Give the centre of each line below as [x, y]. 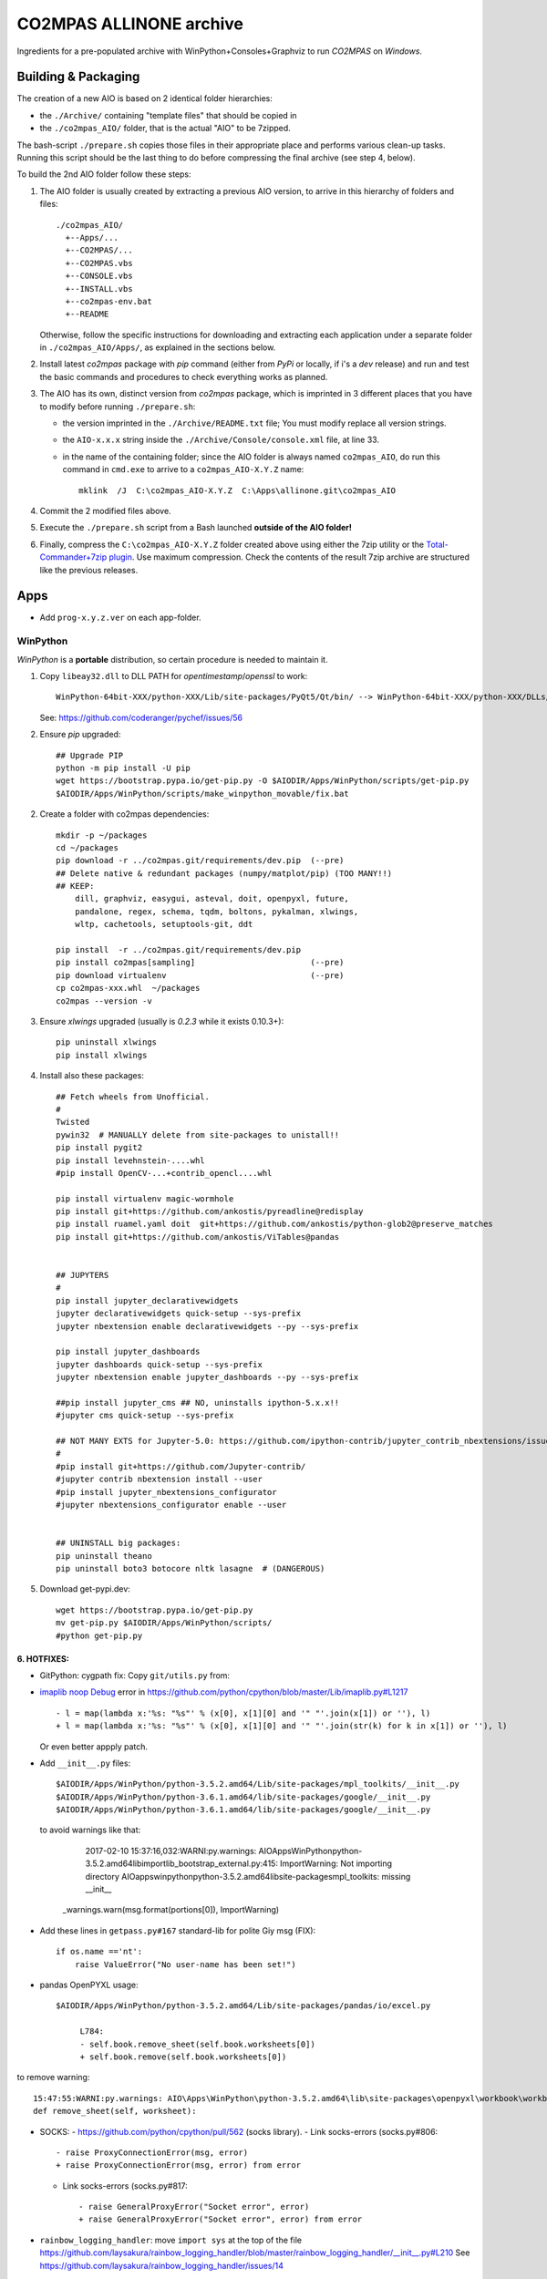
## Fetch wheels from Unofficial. [133, 1097]
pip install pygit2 [99, 1148]
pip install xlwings [102, 1055]
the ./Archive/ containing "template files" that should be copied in [168, 115]
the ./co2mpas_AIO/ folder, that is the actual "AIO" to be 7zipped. [165, 129]
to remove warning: [53, 2078]
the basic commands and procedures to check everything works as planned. [184, 376]
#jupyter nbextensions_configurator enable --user [171, 1505]
